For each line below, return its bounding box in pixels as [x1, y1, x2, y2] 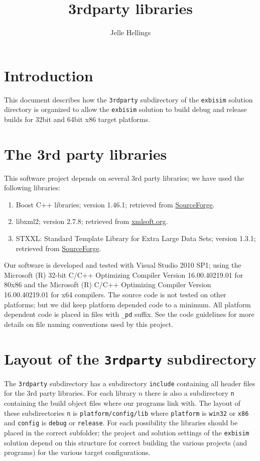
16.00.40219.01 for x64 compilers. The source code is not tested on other [4, 289, 226, 300]
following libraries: [4, 182, 61, 193]
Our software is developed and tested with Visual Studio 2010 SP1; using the [4, 260, 241, 270]
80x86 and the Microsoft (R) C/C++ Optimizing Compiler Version [4, 279, 211, 290]
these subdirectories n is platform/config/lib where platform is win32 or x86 [4, 407, 249, 418]
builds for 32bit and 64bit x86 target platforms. [4, 113, 150, 124]
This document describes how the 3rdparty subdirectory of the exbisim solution [4, 94, 253, 104]
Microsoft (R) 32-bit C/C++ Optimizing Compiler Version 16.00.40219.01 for [4, 269, 243, 280]
